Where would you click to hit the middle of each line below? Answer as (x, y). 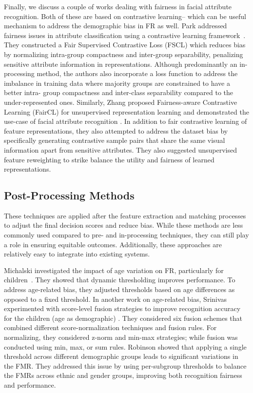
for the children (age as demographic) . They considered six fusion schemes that (123, 318)
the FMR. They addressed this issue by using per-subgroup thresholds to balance (125, 365)
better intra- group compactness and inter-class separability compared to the (118, 92)
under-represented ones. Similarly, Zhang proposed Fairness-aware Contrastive (121, 102)
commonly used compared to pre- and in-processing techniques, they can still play (126, 235)
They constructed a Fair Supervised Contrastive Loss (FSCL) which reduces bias (125, 45)
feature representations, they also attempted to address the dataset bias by (116, 130)
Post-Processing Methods (69, 195)
